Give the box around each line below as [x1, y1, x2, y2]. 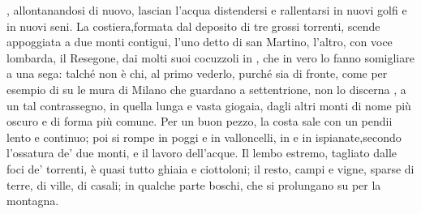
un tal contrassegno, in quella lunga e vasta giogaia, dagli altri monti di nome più [6, 96, 411, 113]
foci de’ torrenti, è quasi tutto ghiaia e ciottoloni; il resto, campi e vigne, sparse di [6, 160, 415, 177]
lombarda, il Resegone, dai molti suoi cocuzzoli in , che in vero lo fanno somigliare [6, 49, 415, 66]
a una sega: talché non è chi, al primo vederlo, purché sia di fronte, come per [6, 65, 388, 82]
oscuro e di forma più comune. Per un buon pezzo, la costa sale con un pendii [6, 113, 393, 130]
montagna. [6, 192, 59, 209]
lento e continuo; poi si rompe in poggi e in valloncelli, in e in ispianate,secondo [6, 128, 402, 145]
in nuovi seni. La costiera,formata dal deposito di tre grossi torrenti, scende [6, 17, 380, 34]
